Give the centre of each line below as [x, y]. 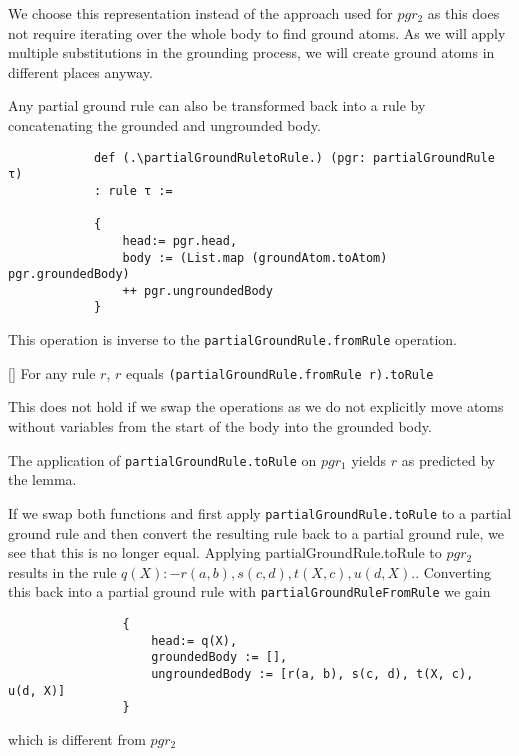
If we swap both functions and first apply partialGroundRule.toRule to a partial [260, 512]
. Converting [453, 571]
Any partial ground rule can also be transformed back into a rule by [217, 105]
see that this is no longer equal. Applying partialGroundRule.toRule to [225, 552]
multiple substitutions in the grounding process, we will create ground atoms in [251, 52]
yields [369, 459]
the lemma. [42, 479]
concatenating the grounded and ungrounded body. [164, 124]
